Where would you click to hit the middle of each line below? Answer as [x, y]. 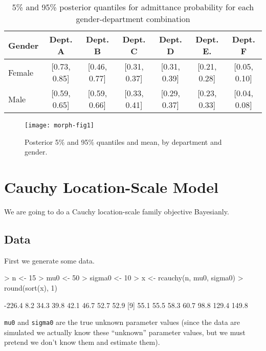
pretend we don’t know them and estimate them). [82, 342]
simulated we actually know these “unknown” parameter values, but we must [125, 332]
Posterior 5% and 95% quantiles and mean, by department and [123, 141]
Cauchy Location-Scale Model [111, 187]
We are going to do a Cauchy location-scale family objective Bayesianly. [117, 211]
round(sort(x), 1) [31, 287]
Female [21, 72]
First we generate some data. [49, 260]
